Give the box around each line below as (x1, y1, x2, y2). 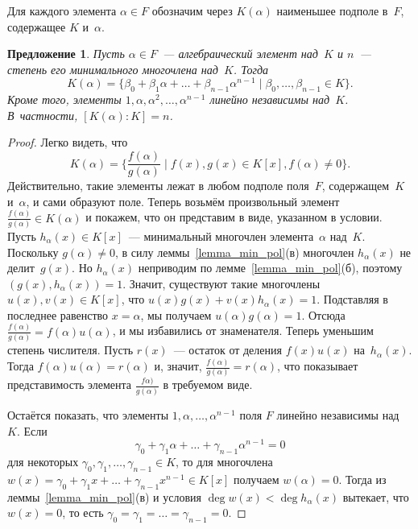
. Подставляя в (317, 291, 388, 308)
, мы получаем (140, 306, 212, 323)
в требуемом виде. (163, 376, 253, 393)
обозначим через (151, 2, 233, 19)
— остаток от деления (173, 341, 282, 358)
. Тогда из (338, 470, 387, 487)
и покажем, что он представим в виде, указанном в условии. (85, 209, 383, 225)
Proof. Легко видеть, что (7, 134, 128, 151)
